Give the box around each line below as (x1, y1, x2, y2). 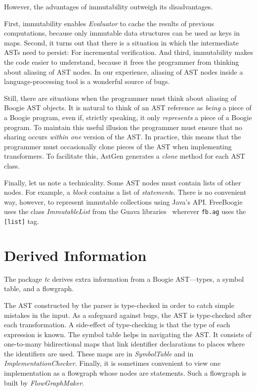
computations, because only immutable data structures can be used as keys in (4, 28, 240, 38)
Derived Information (4, 245, 147, 265)
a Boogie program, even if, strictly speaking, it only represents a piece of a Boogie (4, 112, 252, 122)
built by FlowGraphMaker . (4, 377, 84, 388)
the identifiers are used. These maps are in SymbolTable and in (4, 348, 194, 358)
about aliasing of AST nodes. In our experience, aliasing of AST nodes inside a (4, 66, 243, 77)
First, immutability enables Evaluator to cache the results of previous (4, 18, 214, 28)
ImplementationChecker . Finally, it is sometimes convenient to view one (4, 358, 221, 368)
